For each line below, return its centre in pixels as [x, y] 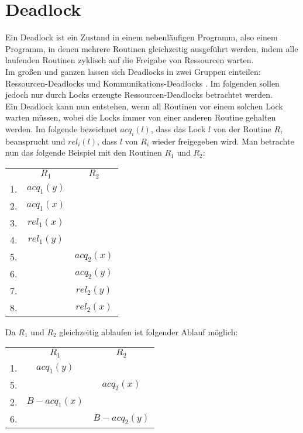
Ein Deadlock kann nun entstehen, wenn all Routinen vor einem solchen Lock [144, 106]
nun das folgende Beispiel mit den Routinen [84, 152]
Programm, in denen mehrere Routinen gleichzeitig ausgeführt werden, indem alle [152, 48]
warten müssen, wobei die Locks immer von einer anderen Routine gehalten [141, 117]
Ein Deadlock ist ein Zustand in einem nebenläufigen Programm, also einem [142, 37]
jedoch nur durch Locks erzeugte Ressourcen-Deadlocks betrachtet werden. [139, 94]
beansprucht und [35, 141]
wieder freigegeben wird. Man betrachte [223, 141]
